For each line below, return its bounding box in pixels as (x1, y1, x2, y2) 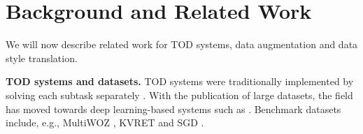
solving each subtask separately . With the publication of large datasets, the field (6, 87, 353, 102)
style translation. (6, 50, 78, 65)
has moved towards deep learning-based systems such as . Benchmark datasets (6, 101, 341, 116)
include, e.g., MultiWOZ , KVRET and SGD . (6, 115, 204, 130)
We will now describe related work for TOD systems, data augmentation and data (6, 37, 358, 52)
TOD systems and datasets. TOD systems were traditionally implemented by (6, 74, 354, 89)
